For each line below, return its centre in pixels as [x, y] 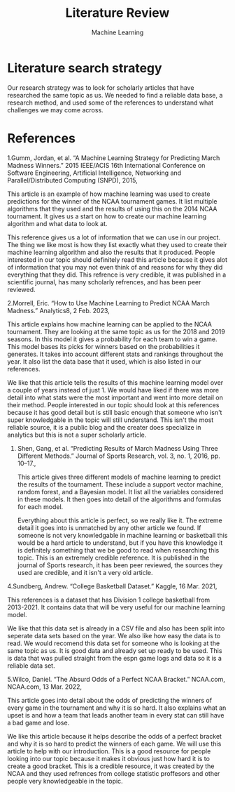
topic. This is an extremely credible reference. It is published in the [113, 557]
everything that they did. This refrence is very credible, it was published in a [117, 275]
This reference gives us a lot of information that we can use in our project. [114, 237]
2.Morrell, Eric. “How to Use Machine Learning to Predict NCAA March [108, 303]
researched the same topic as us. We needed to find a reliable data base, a [115, 95]
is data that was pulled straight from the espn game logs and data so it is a [115, 658]
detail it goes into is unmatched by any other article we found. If [109, 527]
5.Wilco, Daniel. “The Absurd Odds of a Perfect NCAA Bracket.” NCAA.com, [116, 679]
